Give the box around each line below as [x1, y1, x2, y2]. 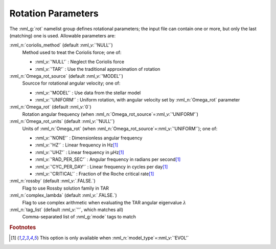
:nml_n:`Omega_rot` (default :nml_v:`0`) [9, 104, 91, 110]
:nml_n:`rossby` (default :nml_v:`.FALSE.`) [9, 178, 96, 184]
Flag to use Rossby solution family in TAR [22, 185, 109, 191]
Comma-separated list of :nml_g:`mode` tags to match [22, 214, 136, 220]
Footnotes [9, 224, 36, 231]
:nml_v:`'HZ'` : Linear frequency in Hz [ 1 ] [35, 142, 119, 148]
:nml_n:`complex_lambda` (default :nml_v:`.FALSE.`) [9, 192, 117, 198]
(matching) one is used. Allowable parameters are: [9, 32, 116, 38]
